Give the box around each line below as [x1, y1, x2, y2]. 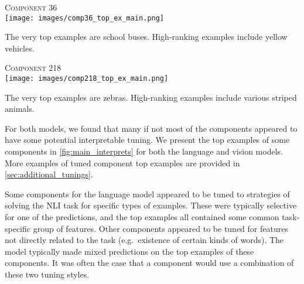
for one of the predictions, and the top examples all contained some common [5, 211, 279, 223]
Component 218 [5, 61, 62, 74]
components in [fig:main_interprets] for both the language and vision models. [5, 145, 283, 158]
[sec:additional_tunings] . [5, 168, 93, 180]
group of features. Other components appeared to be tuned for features [33, 222, 288, 234]
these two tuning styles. [5, 268, 90, 280]
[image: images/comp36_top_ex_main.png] [5, 13, 165, 22]
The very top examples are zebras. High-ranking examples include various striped [5, 91, 297, 103]
